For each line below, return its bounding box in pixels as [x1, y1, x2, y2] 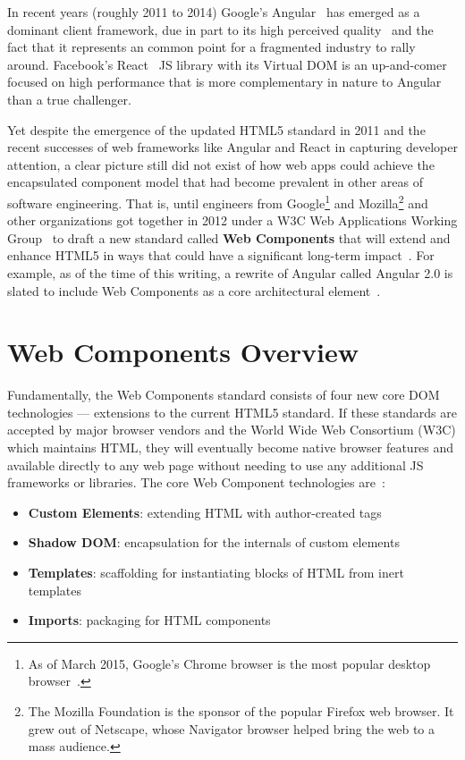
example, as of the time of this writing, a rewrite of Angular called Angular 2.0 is [7, 263, 453, 282]
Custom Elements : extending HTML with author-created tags [28, 502, 382, 521]
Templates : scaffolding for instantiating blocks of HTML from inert [28, 563, 404, 582]
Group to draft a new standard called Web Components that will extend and [7, 228, 451, 247]
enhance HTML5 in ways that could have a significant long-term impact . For [7, 246, 435, 265]
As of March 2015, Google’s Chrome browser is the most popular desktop [28, 654, 431, 672]
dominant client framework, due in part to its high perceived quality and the [7, 20, 434, 38]
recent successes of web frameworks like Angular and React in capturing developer [7, 138, 458, 156]
